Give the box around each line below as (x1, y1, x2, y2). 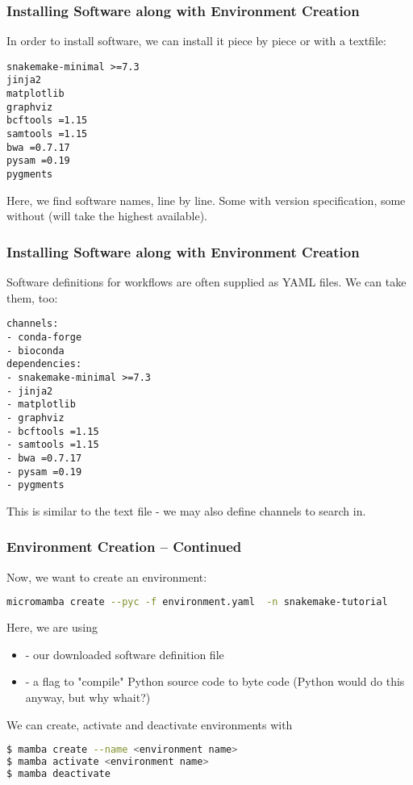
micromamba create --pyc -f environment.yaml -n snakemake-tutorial (6, 596, 388, 608)
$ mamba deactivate (6, 767, 111, 779)
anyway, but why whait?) (25, 688, 151, 705)
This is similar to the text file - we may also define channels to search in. (6, 502, 366, 519)
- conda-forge (6, 331, 82, 343)
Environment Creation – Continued (6, 537, 242, 557)
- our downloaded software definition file (25, 645, 224, 662)
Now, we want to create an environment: (6, 568, 207, 585)
